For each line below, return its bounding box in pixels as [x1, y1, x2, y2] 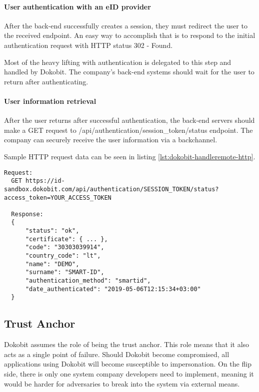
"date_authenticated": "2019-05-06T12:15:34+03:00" [25, 285, 201, 293]
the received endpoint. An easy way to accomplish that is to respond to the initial [4, 30, 255, 40]
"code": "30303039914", [25, 244, 104, 251]
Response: [11, 210, 43, 218]
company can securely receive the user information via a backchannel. [4, 134, 217, 145]
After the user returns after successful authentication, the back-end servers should [4, 115, 255, 125]
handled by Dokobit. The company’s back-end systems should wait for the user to [4, 66, 254, 77]
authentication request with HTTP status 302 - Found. [4, 39, 173, 50]
